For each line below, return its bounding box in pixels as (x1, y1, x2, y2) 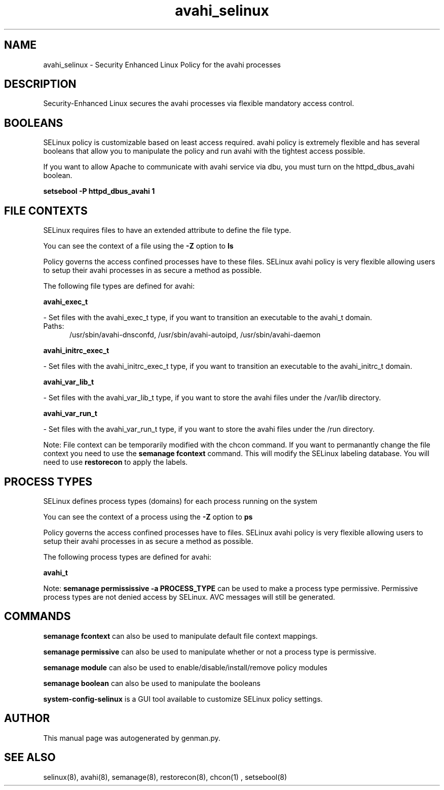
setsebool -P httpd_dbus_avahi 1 (43, 187, 155, 196)
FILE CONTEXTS (4, 204, 88, 217)
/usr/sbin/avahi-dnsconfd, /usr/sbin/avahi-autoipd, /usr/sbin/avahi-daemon (69, 330, 321, 339)
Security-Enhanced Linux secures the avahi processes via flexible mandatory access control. (43, 99, 354, 108)
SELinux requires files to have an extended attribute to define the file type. (43, 226, 291, 235)
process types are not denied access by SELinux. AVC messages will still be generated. (43, 592, 336, 601)
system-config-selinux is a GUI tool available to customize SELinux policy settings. (43, 694, 323, 703)
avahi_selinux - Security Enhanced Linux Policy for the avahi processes (43, 60, 281, 69)
